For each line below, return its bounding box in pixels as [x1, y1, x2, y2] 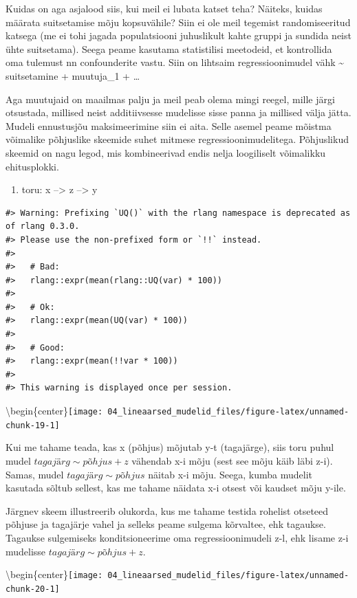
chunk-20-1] [6, 584, 60, 594]
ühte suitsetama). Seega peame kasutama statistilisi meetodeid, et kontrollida [6, 41, 332, 56]
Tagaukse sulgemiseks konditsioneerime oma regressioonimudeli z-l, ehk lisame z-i [6, 530, 349, 544]
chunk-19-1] [6, 420, 60, 430]
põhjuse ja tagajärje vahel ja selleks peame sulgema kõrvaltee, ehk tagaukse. [6, 517, 326, 531]
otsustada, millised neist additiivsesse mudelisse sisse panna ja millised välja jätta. [6, 105, 351, 120]
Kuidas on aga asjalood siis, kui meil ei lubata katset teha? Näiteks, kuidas [6, 1, 323, 15]
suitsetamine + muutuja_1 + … [6, 68, 140, 82]
